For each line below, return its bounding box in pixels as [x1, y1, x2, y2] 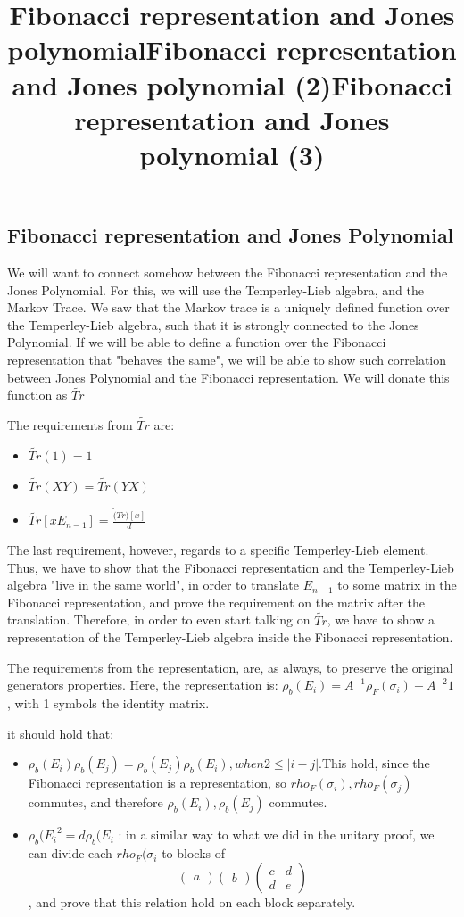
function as [7, 385, 68, 404]
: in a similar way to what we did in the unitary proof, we [118, 825, 435, 844]
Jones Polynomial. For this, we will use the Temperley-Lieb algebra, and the [7, 280, 425, 299]
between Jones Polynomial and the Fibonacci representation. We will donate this [7, 368, 450, 386]
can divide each [28, 844, 112, 863]
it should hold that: [7, 723, 114, 742]
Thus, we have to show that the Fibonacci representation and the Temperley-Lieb [7, 558, 454, 576]
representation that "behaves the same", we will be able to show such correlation [7, 350, 447, 368]
